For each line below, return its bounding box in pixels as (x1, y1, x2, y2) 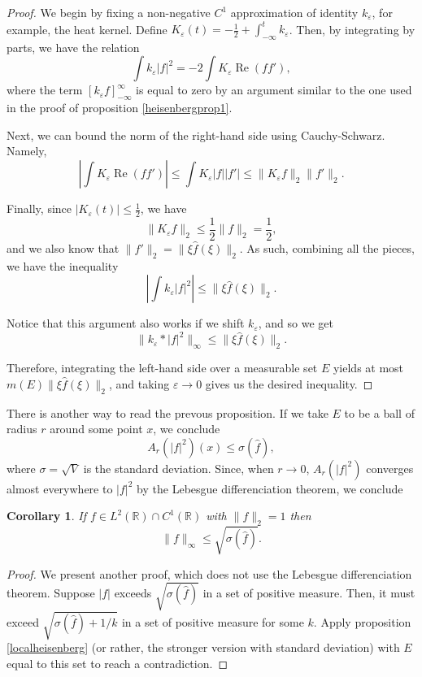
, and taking (108, 375, 170, 392)
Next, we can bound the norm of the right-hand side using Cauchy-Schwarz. (7, 126, 385, 143)
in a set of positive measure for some (121, 613, 304, 630)
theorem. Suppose (7, 584, 95, 601)
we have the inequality (7, 257, 119, 274)
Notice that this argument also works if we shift (7, 315, 245, 332)
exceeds (114, 584, 152, 601)
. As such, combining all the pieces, (239, 239, 415, 256)
